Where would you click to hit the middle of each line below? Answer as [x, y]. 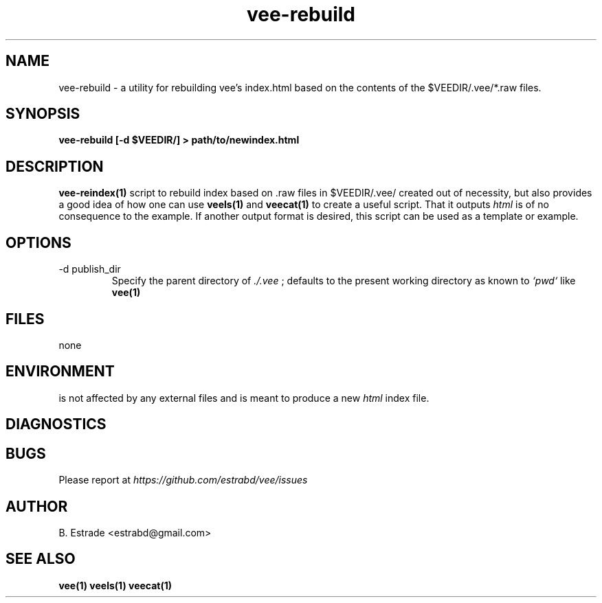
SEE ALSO [41, 559]
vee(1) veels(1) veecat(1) [115, 585]
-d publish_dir [90, 269]
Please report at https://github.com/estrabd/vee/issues [183, 480]
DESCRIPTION [55, 166]
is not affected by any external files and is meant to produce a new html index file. [244, 398]
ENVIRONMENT [60, 372]
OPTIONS [38, 242]
